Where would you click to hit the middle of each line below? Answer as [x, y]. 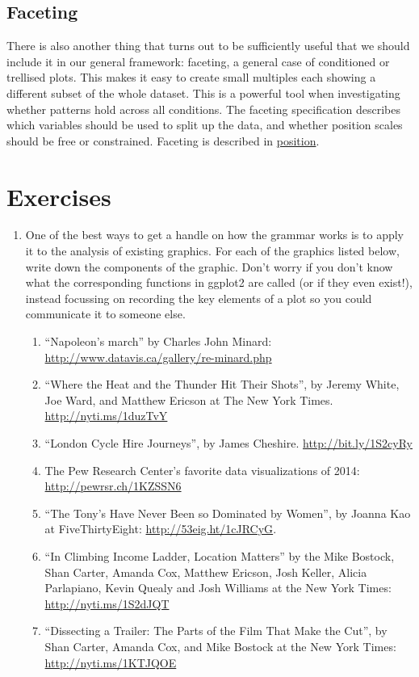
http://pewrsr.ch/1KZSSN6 [113, 486]
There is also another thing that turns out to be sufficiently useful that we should [208, 46]
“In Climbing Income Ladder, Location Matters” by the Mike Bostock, [220, 555]
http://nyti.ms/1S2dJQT [107, 603]
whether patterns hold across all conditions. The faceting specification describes [203, 109]
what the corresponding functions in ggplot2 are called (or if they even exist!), [219, 282]
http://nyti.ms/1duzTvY [106, 416]
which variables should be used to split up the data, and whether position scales [205, 125]
